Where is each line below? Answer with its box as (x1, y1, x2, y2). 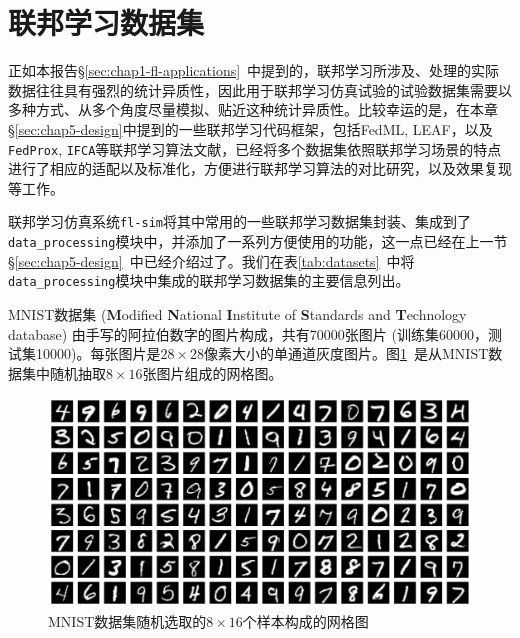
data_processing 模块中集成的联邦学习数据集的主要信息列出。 (8, 270, 410, 291)
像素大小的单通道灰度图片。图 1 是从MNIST (204, 343, 489, 364)
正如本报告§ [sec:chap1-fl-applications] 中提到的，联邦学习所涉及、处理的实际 (8, 60, 500, 81)
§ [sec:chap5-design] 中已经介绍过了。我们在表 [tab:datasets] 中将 (8, 250, 415, 271)
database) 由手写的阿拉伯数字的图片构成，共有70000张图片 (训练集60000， (8, 323, 488, 344)
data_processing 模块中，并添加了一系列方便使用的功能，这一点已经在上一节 (8, 231, 508, 251)
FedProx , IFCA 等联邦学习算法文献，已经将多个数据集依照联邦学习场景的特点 (8, 138, 502, 159)
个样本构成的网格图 (242, 610, 369, 631)
